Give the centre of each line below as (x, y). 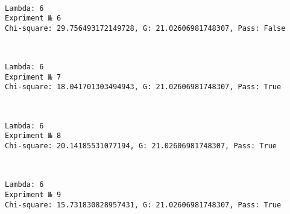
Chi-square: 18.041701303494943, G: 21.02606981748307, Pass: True (143, 87)
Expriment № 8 (33, 136)
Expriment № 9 (33, 194)
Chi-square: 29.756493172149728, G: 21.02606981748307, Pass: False (145, 28)
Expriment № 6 (33, 18)
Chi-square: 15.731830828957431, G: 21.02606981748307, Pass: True (143, 205)
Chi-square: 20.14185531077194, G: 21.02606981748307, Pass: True (141, 146)
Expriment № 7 (33, 77)
